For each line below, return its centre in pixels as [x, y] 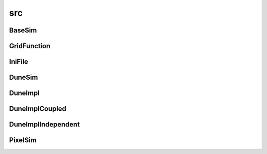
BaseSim [23, 30]
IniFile [19, 62]
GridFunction [30, 46]
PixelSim [23, 140]
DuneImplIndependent [44, 125]
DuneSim [23, 77]
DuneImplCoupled [38, 109]
